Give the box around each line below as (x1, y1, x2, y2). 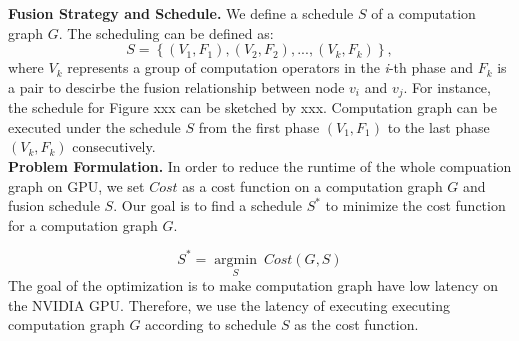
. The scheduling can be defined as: (58, 22, 274, 43)
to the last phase (387, 116, 490, 137)
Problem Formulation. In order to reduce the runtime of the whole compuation (8, 156, 512, 177)
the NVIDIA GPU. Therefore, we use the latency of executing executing (8, 294, 450, 315)
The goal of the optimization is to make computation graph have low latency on (8, 275, 499, 296)
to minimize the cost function (325, 195, 506, 216)
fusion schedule (8, 195, 100, 216)
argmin (214, 252, 257, 267)
